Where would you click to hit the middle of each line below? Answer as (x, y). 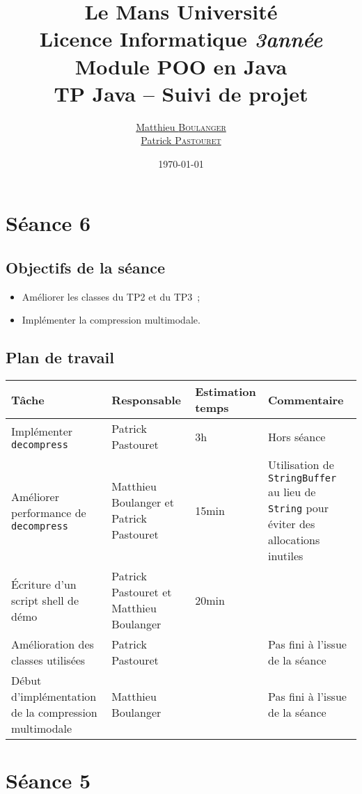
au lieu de (292, 492)
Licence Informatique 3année (181, 39)
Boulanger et (143, 502)
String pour (298, 508)
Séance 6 (48, 223)
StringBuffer (302, 478)
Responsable (146, 399)
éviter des (292, 524)
